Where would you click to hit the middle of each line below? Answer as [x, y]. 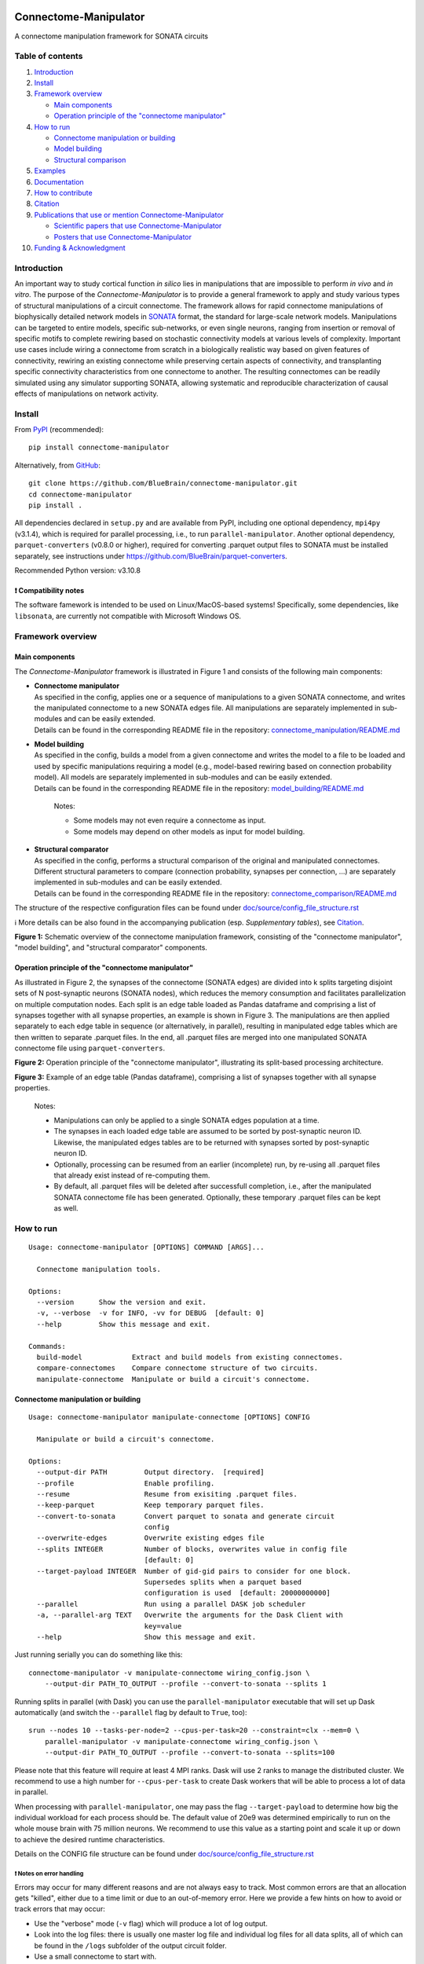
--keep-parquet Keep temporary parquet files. [150, 1505]
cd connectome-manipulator [80, 494]
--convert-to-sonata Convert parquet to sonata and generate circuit [186, 1516]
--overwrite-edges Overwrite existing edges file [150, 1538]
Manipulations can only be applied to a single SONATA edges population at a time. [186, 1120]
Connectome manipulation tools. [99, 1269]
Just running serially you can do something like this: [99, 1654]
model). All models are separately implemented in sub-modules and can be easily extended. [183, 777]
